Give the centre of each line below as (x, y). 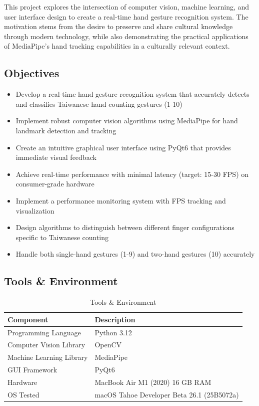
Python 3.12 (113, 332)
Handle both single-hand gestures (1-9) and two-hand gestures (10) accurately (135, 254)
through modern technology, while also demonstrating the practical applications (126, 36)
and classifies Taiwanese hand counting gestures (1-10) (99, 104)
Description (115, 319)
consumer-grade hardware (55, 184)
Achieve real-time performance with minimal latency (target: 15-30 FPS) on (132, 174)
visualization (35, 210)
